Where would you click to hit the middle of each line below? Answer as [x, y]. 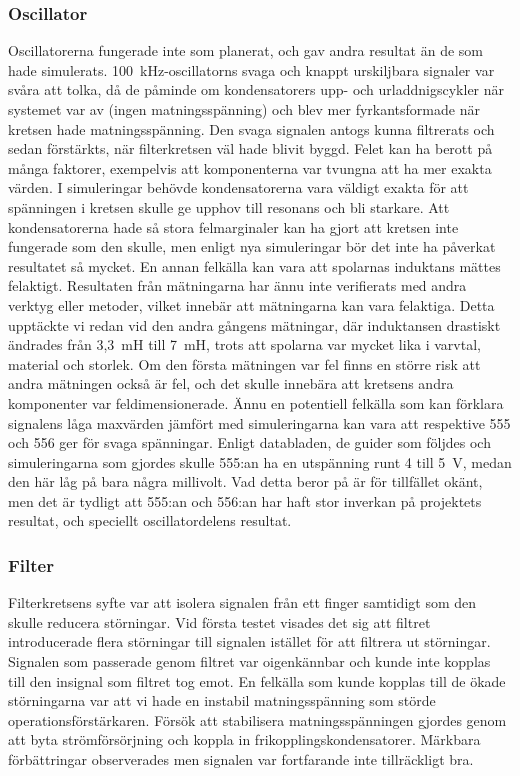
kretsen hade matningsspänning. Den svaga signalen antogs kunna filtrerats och [251, 128]
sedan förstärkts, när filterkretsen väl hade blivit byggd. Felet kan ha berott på [250, 148]
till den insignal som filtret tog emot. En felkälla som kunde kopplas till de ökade [257, 680]
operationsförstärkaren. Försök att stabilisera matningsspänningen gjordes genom [257, 719]
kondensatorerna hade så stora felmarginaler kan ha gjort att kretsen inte [233, 226]
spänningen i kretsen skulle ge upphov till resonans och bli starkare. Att [229, 206]
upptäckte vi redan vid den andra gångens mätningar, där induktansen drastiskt [254, 324]
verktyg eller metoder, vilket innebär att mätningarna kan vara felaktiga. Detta [251, 304]
